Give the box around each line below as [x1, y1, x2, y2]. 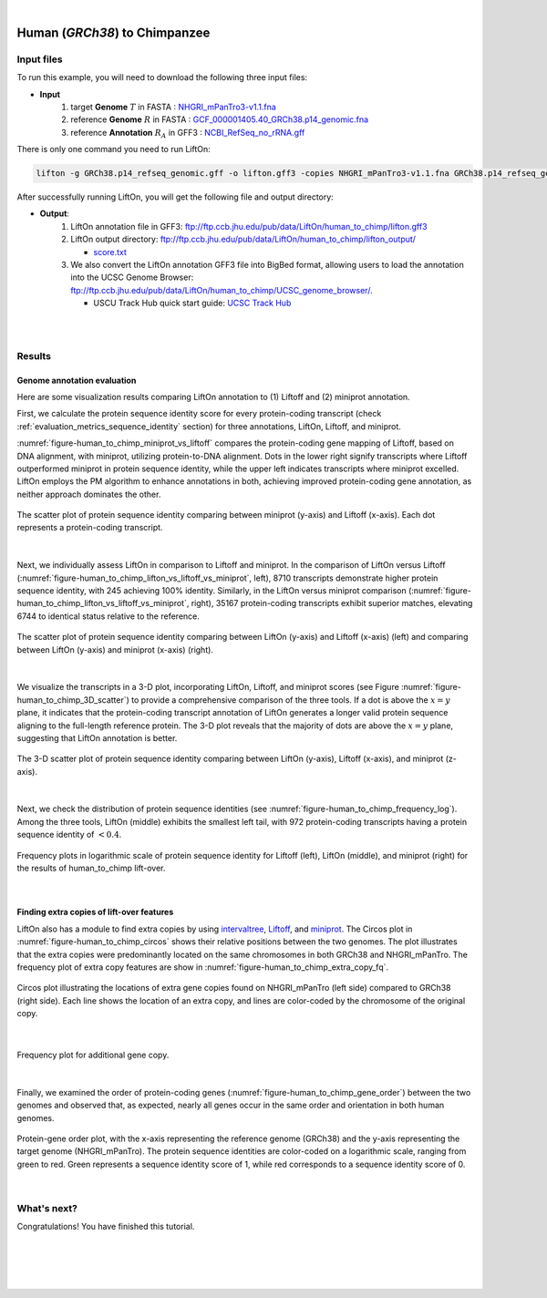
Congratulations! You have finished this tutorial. [16, 1221, 195, 1232]
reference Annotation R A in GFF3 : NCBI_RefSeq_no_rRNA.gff [70, 127, 305, 140]
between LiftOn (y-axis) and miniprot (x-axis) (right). [16, 644, 214, 655]
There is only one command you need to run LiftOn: [16, 144, 212, 155]
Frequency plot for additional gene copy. [16, 1049, 170, 1060]
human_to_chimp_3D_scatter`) [16, 694, 129, 706]
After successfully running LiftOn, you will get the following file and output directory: [16, 191, 335, 202]
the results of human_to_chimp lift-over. [16, 862, 166, 874]
